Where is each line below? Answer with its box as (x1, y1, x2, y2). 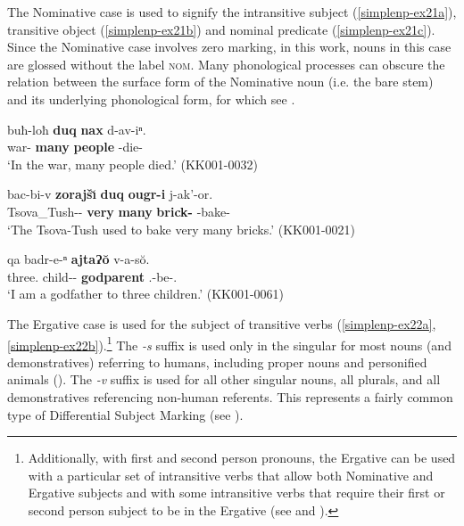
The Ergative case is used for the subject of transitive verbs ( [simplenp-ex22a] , (7, 314, 436, 333)
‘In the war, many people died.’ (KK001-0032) (7, 154, 258, 173)
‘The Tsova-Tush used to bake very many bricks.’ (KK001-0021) (7, 219, 356, 238)
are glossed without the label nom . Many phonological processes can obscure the (7, 54, 445, 73)
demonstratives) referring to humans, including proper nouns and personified (7, 352, 427, 371)
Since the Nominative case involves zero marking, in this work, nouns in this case (7, 37, 452, 56)
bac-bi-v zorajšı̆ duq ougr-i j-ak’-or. (7, 185, 213, 203)
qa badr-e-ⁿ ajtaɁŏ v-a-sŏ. (7, 250, 150, 268)
